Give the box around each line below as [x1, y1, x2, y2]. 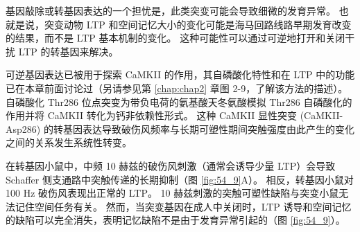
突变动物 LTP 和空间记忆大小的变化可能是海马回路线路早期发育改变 [44, 17, 352, 31]
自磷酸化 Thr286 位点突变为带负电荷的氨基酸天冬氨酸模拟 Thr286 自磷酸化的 [6, 94, 352, 109]
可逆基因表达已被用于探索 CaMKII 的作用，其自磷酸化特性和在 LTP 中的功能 [6, 67, 355, 82]
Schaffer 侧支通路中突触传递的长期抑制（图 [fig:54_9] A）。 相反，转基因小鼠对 [6, 172, 354, 186]
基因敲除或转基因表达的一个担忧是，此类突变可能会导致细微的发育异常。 [6, 3, 336, 17]
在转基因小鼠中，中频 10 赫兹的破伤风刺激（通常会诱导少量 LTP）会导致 [6, 158, 336, 172]
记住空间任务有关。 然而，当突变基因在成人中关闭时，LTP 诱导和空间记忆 [15, 199, 352, 213]
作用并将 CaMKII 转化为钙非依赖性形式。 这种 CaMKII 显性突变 [6, 108, 297, 123]
